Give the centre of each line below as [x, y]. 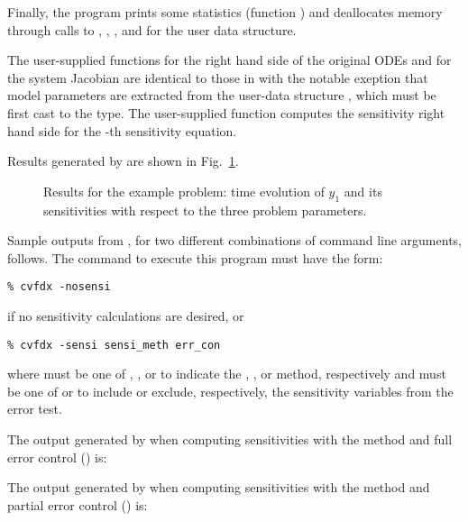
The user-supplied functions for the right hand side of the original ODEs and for [229, 60]
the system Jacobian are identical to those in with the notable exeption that [218, 77]
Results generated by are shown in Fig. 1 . [123, 161]
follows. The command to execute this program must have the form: [195, 257]
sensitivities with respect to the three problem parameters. [205, 210]
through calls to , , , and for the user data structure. [152, 29]
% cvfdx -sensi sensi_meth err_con [114, 345]
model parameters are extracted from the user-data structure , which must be [222, 95]
